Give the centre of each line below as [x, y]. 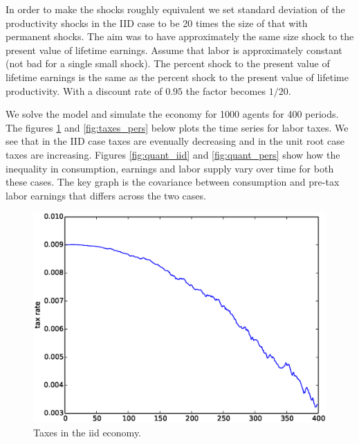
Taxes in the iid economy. [88, 432]
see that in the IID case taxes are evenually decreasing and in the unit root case [175, 141]
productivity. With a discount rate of [84, 90]
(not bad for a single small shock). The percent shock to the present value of [168, 63]
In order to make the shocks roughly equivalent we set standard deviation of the [175, 9]
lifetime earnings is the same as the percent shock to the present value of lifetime [177, 77]
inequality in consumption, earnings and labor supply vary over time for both [170, 168]
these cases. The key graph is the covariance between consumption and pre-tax [173, 182]
